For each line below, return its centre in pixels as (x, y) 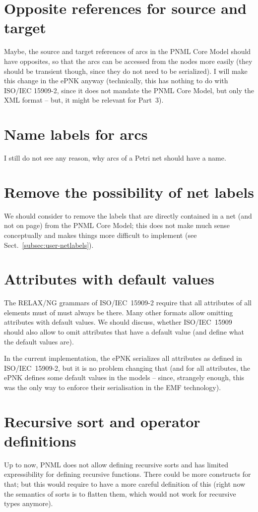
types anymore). (29, 503)
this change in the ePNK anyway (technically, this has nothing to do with (116, 81)
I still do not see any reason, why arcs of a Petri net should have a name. (115, 158)
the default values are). (39, 341)
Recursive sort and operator (102, 421)
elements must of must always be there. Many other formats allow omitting (119, 312)
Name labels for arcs (76, 134)
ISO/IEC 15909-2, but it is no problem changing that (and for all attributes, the (127, 368)
